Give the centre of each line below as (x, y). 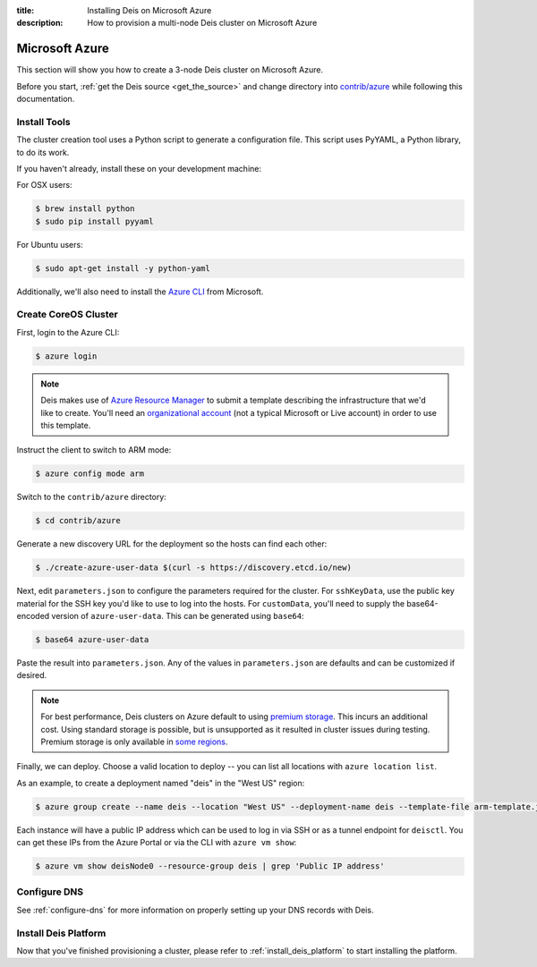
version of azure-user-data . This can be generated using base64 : (178, 616)
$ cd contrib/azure (78, 521)
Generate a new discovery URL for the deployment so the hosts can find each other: (172, 544)
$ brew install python (85, 209)
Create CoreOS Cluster (67, 315)
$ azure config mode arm (90, 474)
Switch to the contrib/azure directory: (92, 497)
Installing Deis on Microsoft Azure (149, 10)
